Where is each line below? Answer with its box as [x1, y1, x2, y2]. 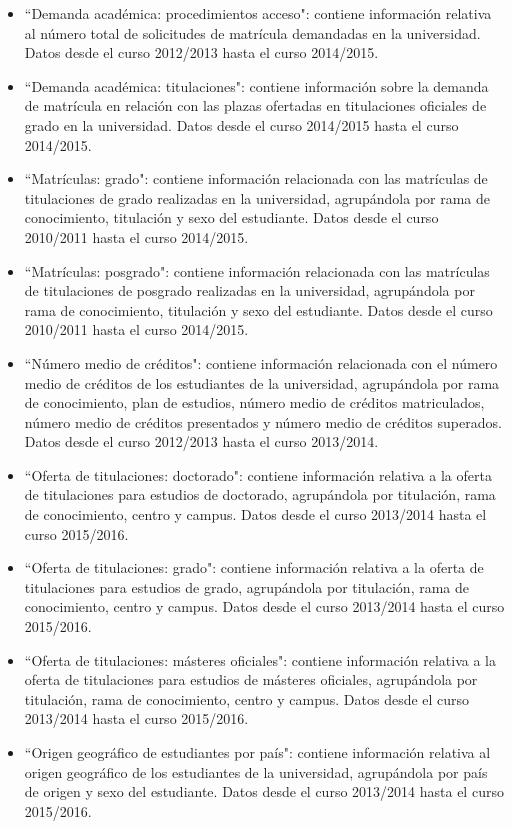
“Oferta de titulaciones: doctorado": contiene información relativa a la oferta [24, 464, 492, 485]
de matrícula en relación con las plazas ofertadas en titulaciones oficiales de [24, 95, 487, 116]
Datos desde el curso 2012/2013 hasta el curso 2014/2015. [24, 42, 379, 63]
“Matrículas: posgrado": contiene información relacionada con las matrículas [24, 260, 490, 281]
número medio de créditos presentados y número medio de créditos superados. [24, 411, 502, 432]
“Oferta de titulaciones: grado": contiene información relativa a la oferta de [24, 557, 484, 578]
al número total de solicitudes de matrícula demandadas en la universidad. [24, 22, 481, 43]
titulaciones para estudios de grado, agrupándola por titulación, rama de [24, 576, 470, 597]
